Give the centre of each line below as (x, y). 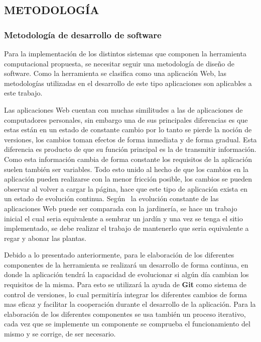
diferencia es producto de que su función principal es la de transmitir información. (130, 149)
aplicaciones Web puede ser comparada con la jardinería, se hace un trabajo (121, 208)
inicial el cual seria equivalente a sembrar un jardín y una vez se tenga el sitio (123, 218)
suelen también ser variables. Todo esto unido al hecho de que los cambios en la (126, 169)
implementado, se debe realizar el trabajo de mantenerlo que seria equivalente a (126, 228)
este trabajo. (23, 93)
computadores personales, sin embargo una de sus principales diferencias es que (126, 119)
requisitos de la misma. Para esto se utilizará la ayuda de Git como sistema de (125, 284)
